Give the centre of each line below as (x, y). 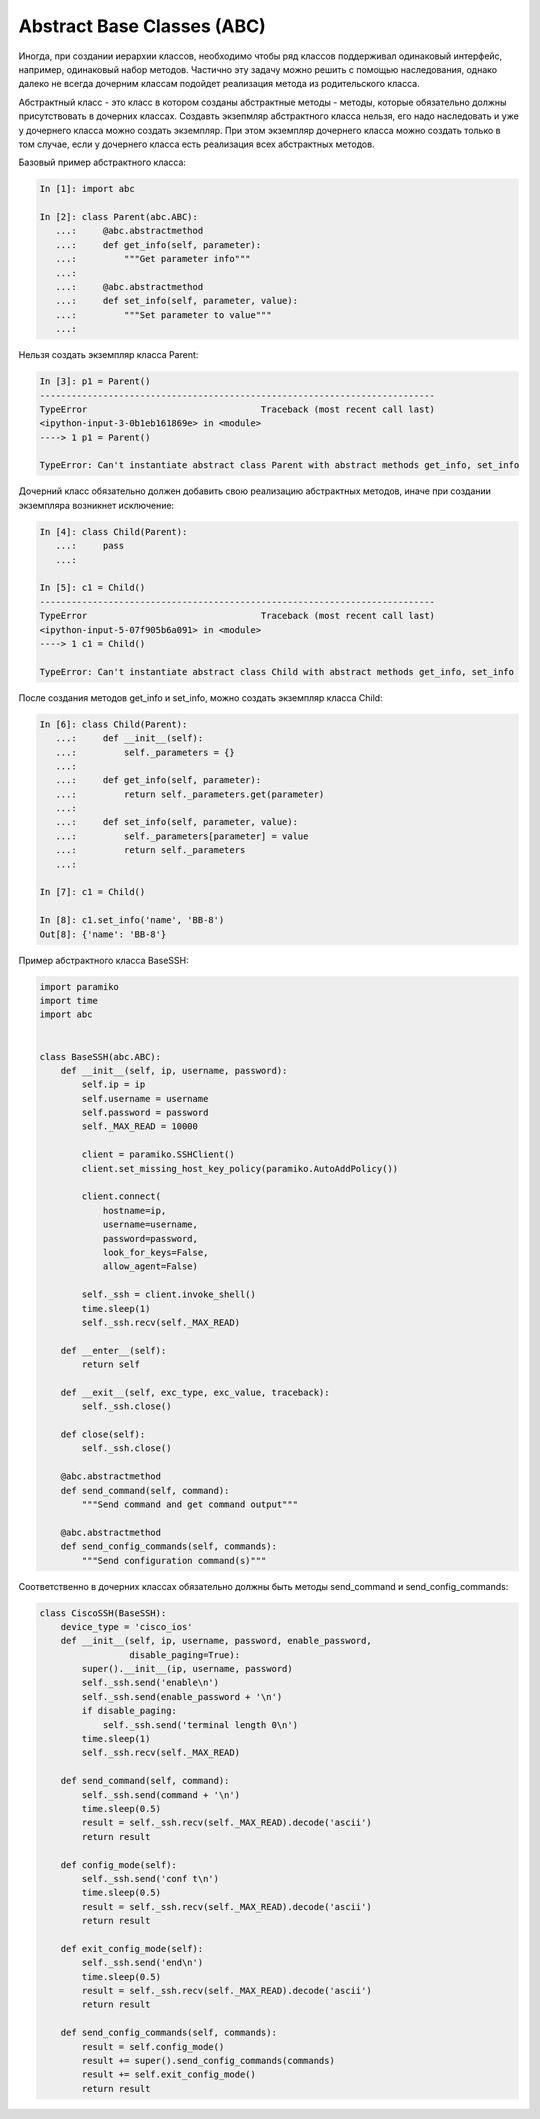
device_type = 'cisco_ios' (127, 1626)
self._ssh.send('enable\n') (150, 1683)
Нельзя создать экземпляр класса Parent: (108, 355)
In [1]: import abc (87, 189)
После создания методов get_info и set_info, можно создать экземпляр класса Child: (201, 697)
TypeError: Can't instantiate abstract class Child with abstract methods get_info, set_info (277, 671)
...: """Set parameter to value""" (163, 314)
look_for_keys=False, (155, 1252)
